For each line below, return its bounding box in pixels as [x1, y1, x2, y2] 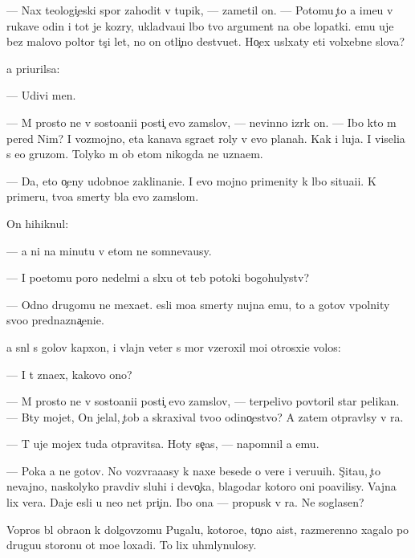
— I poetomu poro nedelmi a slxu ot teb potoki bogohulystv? [6, 269, 310, 286]
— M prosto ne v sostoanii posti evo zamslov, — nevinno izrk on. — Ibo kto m [6, 113, 397, 130]
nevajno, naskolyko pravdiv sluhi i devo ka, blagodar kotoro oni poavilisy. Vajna [6, 478, 397, 495]
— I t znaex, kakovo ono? [6, 365, 132, 382]
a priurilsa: [6, 59, 60, 76]
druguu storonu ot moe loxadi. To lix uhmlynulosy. [6, 536, 257, 553]
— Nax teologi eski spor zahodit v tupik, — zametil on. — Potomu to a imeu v [6, 2, 393, 18]
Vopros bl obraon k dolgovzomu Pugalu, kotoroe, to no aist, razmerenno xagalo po [6, 520, 409, 537]
